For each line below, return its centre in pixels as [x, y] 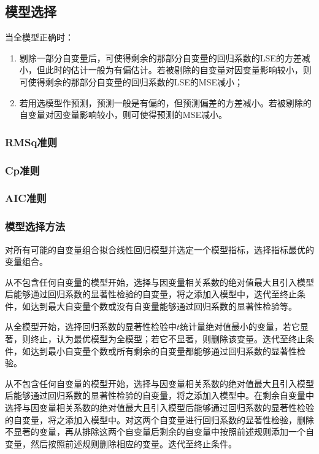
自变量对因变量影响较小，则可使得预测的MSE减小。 [123, 115]
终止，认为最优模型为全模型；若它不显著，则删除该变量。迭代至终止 [168, 339]
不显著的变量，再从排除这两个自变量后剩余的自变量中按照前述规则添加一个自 [159, 432]
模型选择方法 [35, 226]
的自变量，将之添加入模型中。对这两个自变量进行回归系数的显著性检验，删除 [159, 419]
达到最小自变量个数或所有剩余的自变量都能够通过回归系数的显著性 [163, 350]
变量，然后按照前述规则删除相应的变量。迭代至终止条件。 [121, 443]
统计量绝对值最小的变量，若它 [240, 327]
